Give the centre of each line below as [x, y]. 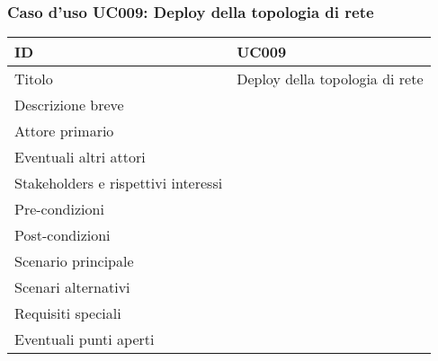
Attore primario [64, 131]
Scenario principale [74, 261]
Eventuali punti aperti [85, 339]
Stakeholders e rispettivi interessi [119, 183]
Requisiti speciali [68, 313]
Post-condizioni [63, 235]
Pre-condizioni [59, 209]
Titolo [34, 79]
